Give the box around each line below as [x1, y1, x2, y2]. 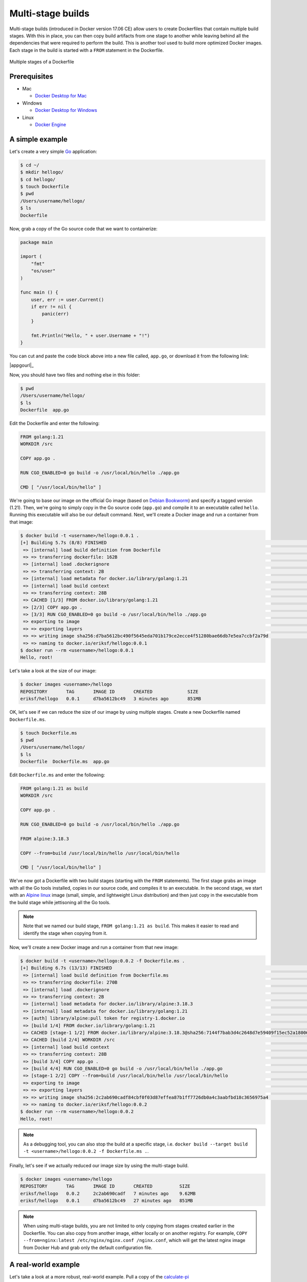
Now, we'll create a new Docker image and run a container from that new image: [9, 944, 179, 951]
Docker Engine [35, 121, 67, 128]
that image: [9, 518, 33, 525]
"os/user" [31, 268, 56, 274]
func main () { [20, 290, 58, 295]
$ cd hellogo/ [20, 176, 56, 182]
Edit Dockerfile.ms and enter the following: [9, 772, 105, 778]
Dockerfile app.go [20, 407, 69, 413]
